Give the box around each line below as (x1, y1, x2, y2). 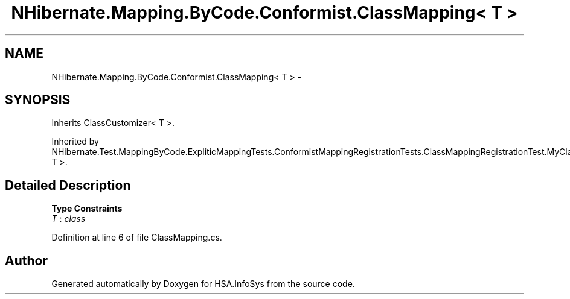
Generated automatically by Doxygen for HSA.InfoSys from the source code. (51, 279, 355, 289)
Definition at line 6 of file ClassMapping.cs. (51, 232, 222, 243)
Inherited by (51, 136, 99, 147)
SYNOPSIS (5, 92, 71, 108)
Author (5, 253, 48, 268)
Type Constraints (51, 203, 123, 214)
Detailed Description (5, 177, 131, 193)
